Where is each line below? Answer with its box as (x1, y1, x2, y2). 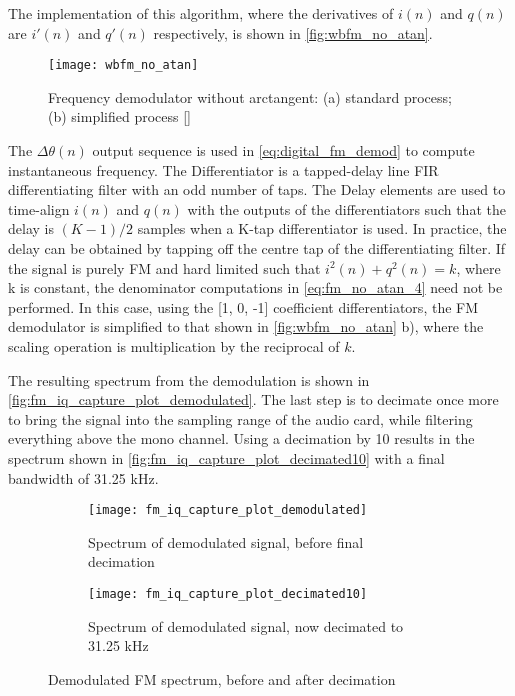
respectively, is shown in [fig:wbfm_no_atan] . (153, 22, 433, 43)
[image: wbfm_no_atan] (48, 58, 199, 73)
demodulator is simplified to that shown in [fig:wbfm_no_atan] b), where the (8, 316, 484, 337)
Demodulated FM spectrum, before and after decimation (48, 668, 396, 689)
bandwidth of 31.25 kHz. (8, 467, 159, 488)
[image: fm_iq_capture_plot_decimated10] (88, 586, 368, 601)
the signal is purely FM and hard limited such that (8, 257, 321, 278)
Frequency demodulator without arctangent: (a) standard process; (48, 86, 452, 107)
